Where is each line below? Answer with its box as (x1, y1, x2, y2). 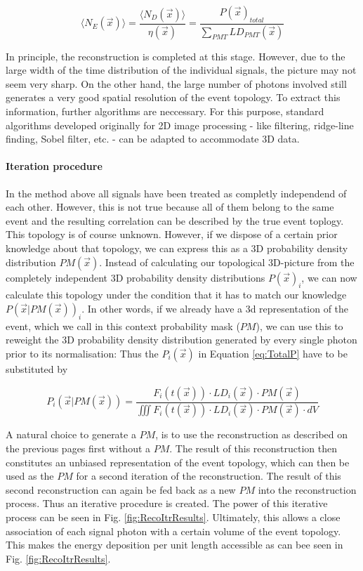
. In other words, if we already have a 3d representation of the (81, 301, 349, 315)
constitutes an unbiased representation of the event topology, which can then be (6, 454, 350, 469)
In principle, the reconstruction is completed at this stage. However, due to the (6, 48, 345, 63)
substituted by (6, 361, 68, 376)
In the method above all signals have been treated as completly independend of (6, 185, 347, 200)
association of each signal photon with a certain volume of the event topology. (6, 523, 341, 538)
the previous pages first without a (6, 441, 151, 456)
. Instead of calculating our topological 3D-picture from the (99, 254, 355, 269)
